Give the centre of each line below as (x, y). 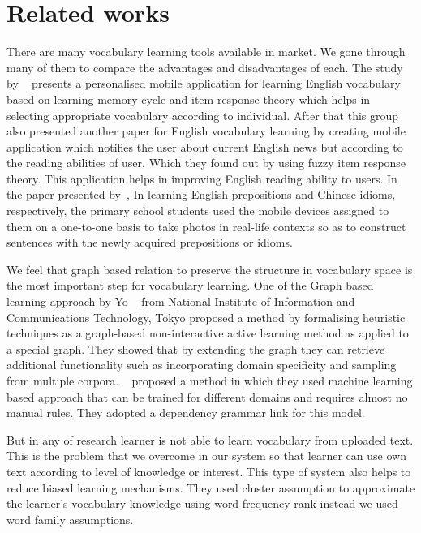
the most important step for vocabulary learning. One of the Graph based (190, 285)
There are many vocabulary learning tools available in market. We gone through (206, 52)
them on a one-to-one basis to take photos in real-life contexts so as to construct (206, 226)
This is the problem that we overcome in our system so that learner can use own (206, 456)
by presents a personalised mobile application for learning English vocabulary (204, 83)
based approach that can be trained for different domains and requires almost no (207, 396)
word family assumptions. (70, 519)
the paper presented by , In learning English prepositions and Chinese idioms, (201, 194)
